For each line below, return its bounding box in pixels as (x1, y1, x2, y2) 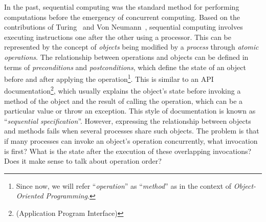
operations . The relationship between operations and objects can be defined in (4, 51, 249, 62)
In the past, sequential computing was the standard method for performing (4, 2, 239, 12)
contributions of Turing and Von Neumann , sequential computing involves (4, 21, 243, 32)
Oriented (16, 190, 43, 201)
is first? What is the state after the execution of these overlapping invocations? (4, 145, 252, 156)
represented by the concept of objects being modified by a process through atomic (4, 41, 259, 52)
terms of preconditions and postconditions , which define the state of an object (4, 61, 246, 72)
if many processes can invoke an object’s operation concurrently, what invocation (4, 136, 258, 146)
